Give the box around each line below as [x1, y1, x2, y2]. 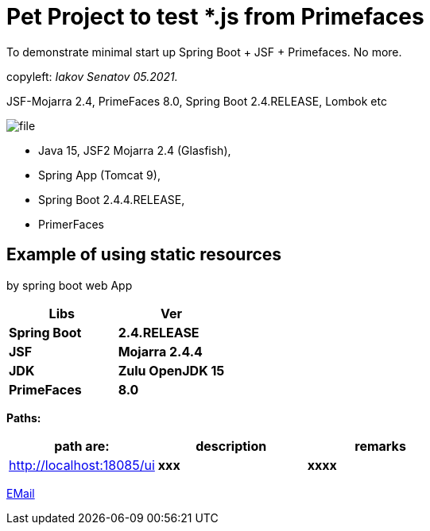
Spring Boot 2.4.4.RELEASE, [38, 192, 185, 206]
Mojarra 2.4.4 [118, 343, 203, 360]
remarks [354, 437, 406, 454]
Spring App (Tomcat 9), [38, 167, 161, 182]
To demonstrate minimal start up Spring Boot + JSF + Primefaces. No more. [6, 44, 402, 59]
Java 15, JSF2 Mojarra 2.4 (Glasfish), [38, 143, 231, 157]
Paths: [6, 410, 41, 425]
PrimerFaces [38, 217, 104, 231]
